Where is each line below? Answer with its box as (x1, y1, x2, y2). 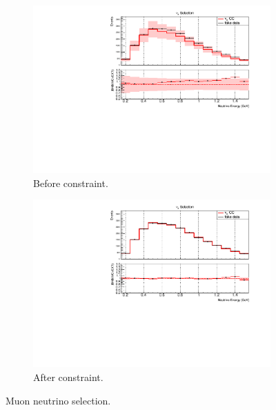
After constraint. (33, 370, 103, 384)
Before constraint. (33, 175, 108, 190)
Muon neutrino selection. (6, 393, 111, 407)
